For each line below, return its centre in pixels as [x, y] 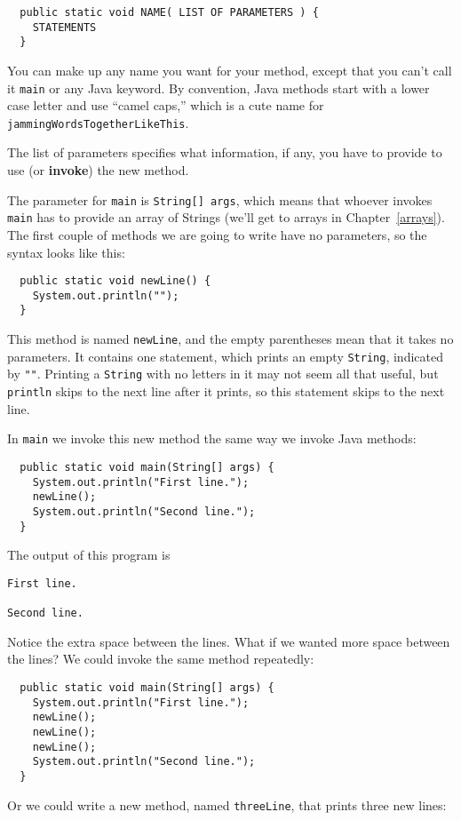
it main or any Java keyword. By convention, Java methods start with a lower [219, 88]
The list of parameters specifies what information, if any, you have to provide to [225, 152]
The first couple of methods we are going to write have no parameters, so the [217, 234]
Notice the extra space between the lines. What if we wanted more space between [229, 641]
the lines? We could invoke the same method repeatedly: [161, 659]
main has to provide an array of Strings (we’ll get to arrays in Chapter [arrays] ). [226, 217]
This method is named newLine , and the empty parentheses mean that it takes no [230, 339]
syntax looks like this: [66, 252]
